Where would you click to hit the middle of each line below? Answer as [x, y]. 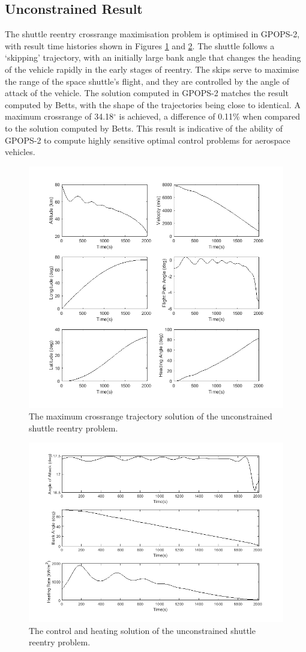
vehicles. [20, 152]
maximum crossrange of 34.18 [59, 116]
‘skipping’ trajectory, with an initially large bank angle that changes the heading [153, 57]
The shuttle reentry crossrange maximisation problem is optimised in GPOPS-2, [152, 34]
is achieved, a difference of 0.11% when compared [210, 116]
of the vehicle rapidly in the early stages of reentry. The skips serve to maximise [152, 69]
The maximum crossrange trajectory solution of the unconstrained [151, 416]
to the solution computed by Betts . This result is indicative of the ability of [144, 128]
